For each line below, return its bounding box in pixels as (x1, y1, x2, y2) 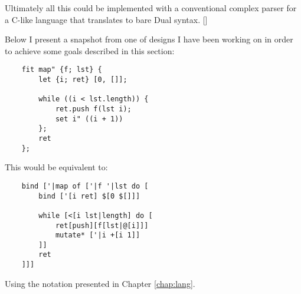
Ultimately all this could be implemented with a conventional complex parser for (5, 2, 297, 14)
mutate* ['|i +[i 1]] (55, 231, 140, 240)
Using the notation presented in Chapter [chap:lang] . (5, 277, 195, 289)
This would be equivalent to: (5, 161, 108, 173)
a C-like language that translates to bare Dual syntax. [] (5, 13, 208, 25)
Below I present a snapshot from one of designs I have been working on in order (5, 33, 293, 45)
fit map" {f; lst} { (21, 65, 102, 74)
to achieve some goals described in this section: (5, 44, 175, 57)
